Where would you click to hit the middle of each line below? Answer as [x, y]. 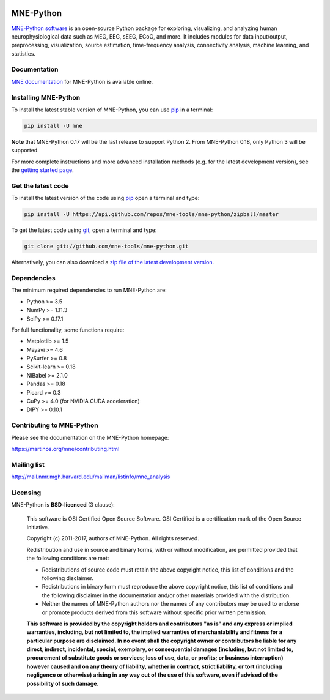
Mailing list [28, 464]
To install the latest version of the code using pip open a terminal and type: [105, 198]
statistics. [24, 54]
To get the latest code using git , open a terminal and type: [84, 230]
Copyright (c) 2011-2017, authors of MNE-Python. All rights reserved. [113, 538]
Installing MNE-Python [46, 97]
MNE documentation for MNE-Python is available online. [82, 81]
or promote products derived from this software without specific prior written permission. [154, 612]
